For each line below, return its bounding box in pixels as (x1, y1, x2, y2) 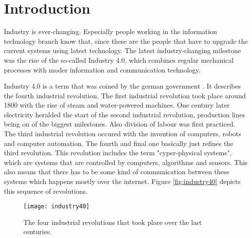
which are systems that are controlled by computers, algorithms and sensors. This (4, 157, 248, 167)
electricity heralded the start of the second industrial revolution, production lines (4, 109, 246, 119)
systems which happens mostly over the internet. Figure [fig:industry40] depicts (4, 176, 241, 186)
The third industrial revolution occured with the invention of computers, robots (4, 128, 241, 139)
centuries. (23, 226, 52, 237)
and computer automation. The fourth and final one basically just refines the (4, 138, 234, 148)
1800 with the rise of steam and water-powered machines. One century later (4, 100, 230, 110)
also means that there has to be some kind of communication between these (4, 166, 230, 177)
